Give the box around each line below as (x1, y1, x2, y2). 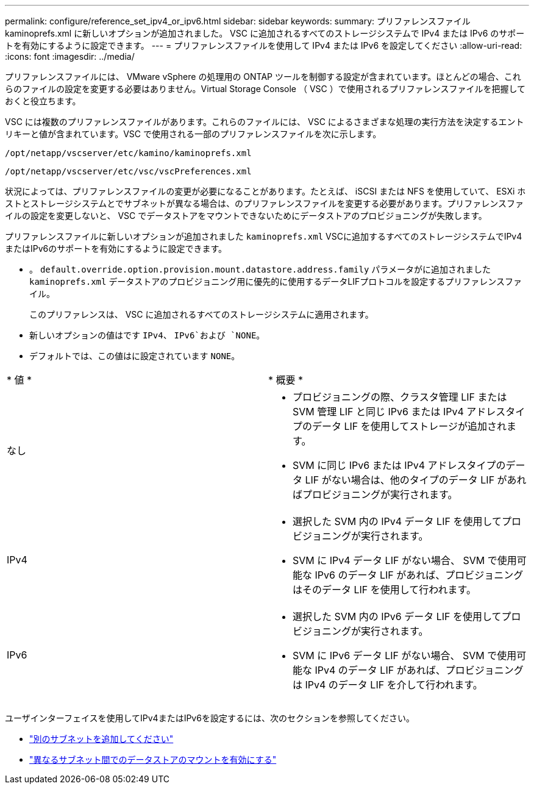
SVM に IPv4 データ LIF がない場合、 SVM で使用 (293, 554, 517, 566)
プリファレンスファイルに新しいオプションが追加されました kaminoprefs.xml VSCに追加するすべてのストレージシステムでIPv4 (5, 231, 522, 241)
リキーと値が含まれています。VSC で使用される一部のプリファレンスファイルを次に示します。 (5, 129, 382, 139)
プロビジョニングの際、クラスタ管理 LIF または (293, 391, 507, 403)
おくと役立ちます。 (5, 96, 81, 106)
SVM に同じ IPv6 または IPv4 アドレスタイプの (293, 459, 506, 471)
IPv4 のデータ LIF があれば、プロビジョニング (315, 664, 524, 676)
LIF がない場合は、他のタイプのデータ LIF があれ (305, 474, 527, 486)
